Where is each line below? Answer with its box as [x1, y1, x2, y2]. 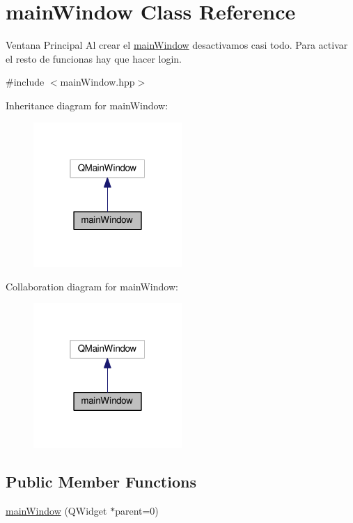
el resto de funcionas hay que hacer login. [6, 51, 182, 65]
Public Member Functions [6, 470, 196, 492]
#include [6, 75, 45, 89]
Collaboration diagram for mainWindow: [6, 279, 178, 293]
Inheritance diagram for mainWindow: [6, 97, 168, 112]
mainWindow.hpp [60, 75, 135, 89]
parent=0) [115, 503, 159, 517]
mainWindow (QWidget [6, 503, 107, 517]
